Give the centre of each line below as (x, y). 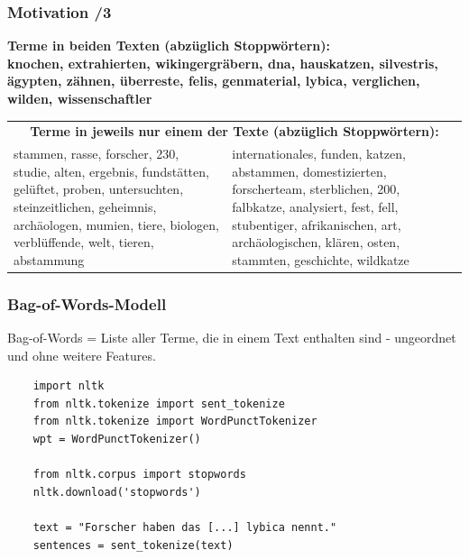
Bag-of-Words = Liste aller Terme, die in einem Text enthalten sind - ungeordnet (232, 338)
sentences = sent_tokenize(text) (133, 545)
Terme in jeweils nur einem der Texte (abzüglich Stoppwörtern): (234, 131)
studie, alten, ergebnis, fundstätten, (111, 171)
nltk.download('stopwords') (117, 492)
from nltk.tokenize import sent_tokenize (159, 403)
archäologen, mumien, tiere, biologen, (116, 224)
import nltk (69, 386)
